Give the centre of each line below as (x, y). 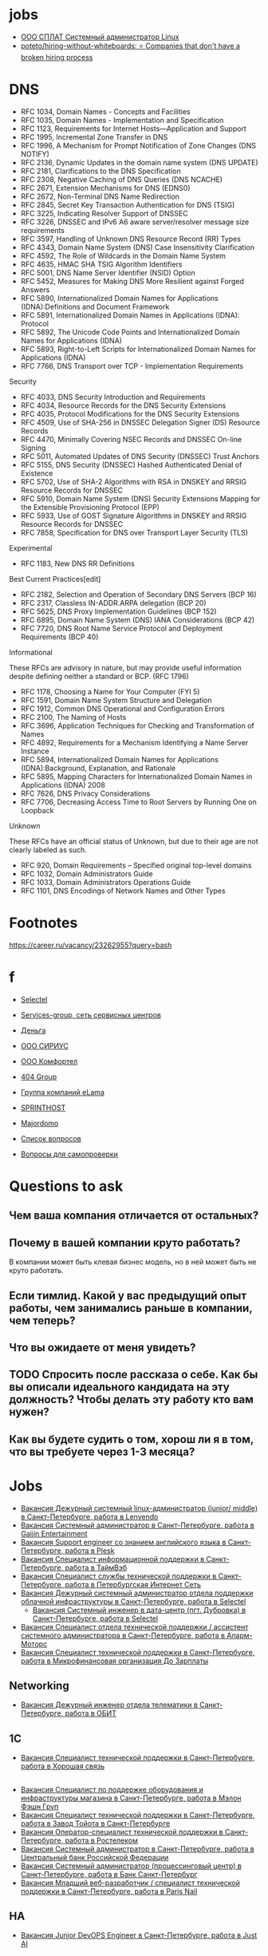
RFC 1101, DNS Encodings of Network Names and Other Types (123, 891)
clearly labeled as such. (48, 850)
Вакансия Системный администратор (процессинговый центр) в (131, 1866)
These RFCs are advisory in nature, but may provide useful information (125, 667)
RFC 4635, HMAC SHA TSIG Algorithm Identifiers (101, 264)
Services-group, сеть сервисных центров (91, 1014)
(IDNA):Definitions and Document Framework (95, 306)
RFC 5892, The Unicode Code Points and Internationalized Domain (130, 332)
